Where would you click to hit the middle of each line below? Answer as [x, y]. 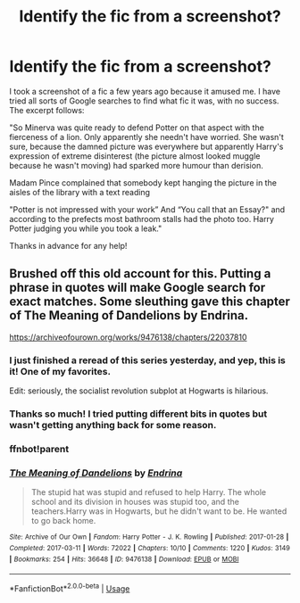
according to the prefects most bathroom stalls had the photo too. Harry [142, 219]
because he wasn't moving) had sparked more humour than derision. [136, 165]
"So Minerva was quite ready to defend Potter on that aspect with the [137, 128]
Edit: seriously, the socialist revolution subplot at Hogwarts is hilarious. [139, 391]
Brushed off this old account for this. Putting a [140, 274]
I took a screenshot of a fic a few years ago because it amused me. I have [145, 91]
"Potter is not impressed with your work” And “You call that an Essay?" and [147, 209]
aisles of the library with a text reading [79, 192]
